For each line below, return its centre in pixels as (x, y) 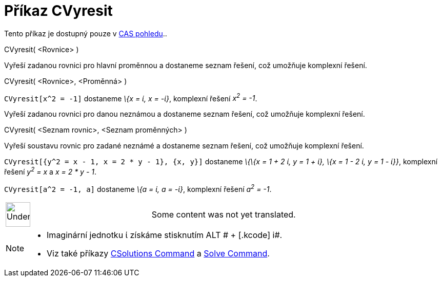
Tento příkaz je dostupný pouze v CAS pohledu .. (86, 33)
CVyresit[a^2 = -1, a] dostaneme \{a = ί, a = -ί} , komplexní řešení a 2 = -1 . (138, 188)
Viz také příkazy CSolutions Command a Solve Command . (158, 253)
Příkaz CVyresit (58, 11)
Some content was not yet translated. (224, 214)
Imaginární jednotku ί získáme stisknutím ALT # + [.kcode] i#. (165, 235)
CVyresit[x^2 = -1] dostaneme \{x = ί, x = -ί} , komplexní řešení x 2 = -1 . (131, 98)
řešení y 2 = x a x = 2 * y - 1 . (51, 171)
